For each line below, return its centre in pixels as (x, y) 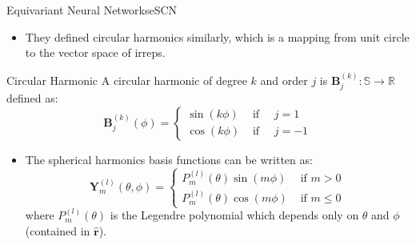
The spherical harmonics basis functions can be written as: (169, 159)
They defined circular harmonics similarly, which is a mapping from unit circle (217, 36)
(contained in (58, 230)
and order (284, 80)
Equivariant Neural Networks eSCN (92, 10)
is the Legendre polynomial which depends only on (234, 215)
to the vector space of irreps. (95, 52)
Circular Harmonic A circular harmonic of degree (127, 80)
